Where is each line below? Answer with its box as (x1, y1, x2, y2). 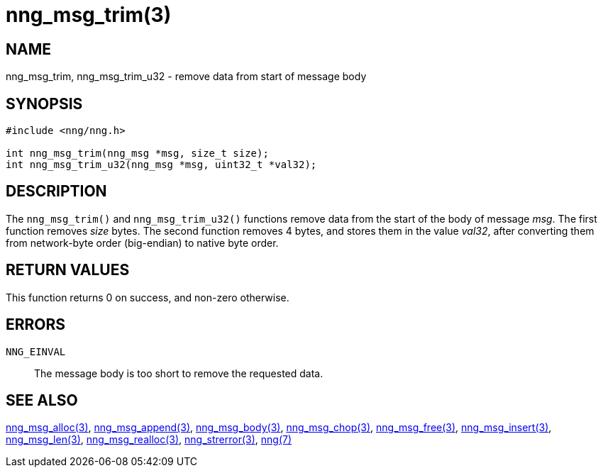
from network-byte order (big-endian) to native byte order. (6, 236, 279, 249)
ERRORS (6, 316, 66, 334)
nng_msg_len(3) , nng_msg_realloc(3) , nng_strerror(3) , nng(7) (6, 433, 292, 446)
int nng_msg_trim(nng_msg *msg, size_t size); (6, 148, 269, 160)
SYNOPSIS (6, 94, 83, 113)
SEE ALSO (6, 391, 78, 409)
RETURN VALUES (6, 261, 130, 279)
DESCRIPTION (6, 182, 107, 201)
